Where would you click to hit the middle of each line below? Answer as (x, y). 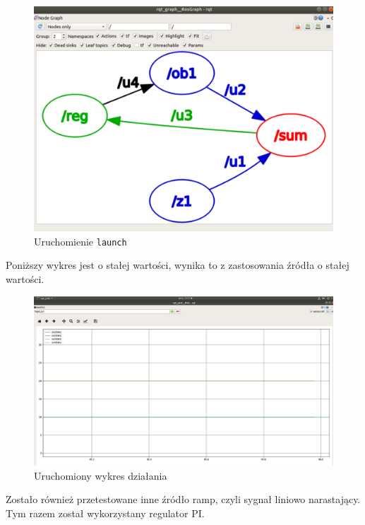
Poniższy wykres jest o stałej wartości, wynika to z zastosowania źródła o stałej (178, 265)
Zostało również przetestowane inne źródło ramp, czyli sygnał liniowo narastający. (183, 499)
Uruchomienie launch (80, 241)
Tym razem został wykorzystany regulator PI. (105, 513)
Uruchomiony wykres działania (101, 475)
